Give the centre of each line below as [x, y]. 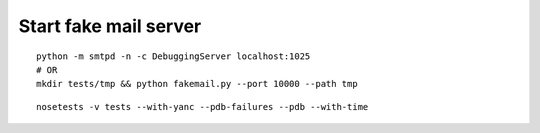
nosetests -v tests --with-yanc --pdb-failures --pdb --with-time [202, 106]
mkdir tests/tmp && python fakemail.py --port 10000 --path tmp [197, 84]
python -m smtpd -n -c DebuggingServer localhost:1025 [173, 56]
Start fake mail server [110, 26]
